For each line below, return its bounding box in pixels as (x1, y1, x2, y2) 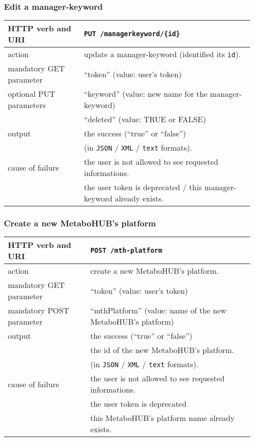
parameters (8, 99, 46, 111)
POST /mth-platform (90, 246, 163, 255)
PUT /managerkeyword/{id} (84, 30, 180, 38)
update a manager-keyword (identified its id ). (84, 48, 241, 60)
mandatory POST (8, 305, 69, 316)
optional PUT (8, 88, 55, 100)
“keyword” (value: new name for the (84, 88, 208, 100)
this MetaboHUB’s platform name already (90, 412, 235, 424)
